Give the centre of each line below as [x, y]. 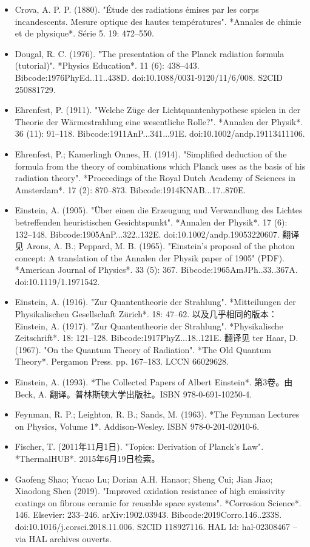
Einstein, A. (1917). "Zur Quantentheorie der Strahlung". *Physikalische [149, 325]
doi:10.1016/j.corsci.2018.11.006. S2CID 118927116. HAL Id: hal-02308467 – [156, 526]
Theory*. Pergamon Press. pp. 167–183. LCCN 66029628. [122, 361]
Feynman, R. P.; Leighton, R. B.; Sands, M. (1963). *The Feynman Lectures [157, 414]
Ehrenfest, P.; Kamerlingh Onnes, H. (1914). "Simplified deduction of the [151, 153]
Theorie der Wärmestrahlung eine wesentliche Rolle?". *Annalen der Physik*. [159, 121]
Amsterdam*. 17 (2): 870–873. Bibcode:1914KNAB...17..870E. [130, 189]
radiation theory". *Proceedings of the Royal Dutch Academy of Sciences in [155, 178]
